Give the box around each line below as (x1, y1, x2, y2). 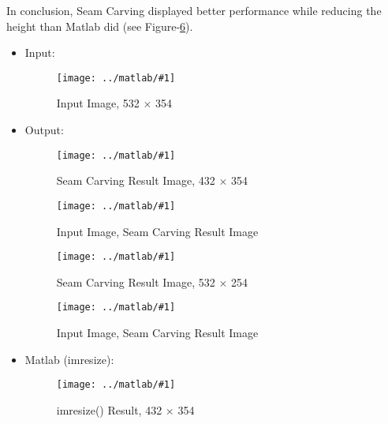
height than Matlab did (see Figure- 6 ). (6, 17, 193, 34)
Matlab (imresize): (24, 351, 114, 367)
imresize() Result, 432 (56, 401, 162, 418)
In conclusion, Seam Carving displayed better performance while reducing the (6, 2, 382, 18)
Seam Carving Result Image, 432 (56, 172, 215, 189)
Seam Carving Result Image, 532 (56, 273, 215, 290)
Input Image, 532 (56, 95, 140, 111)
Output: (24, 122, 64, 138)
